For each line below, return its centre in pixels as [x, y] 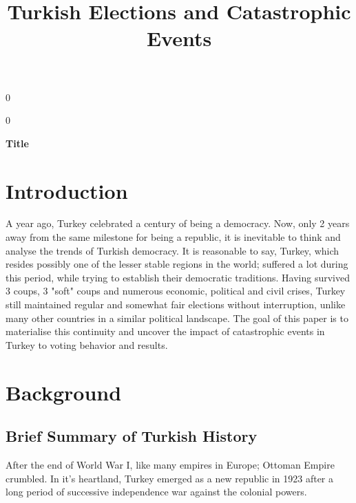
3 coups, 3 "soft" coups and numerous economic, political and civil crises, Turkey [176, 291]
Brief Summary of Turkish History [132, 436]
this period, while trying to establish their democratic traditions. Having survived [178, 277]
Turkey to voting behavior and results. [87, 344]
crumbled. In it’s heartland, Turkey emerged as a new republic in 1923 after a [169, 478]
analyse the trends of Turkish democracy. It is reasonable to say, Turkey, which [172, 250]
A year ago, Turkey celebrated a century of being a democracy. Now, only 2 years [178, 223]
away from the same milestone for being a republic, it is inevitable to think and [173, 237]
